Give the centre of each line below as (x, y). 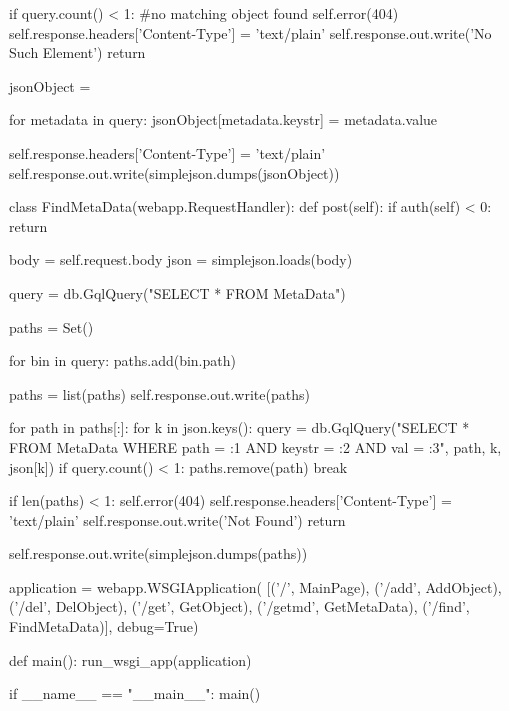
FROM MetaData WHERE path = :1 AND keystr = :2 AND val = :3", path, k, (255, 446)
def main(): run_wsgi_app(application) (130, 659)
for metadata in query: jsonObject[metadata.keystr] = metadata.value (223, 119)
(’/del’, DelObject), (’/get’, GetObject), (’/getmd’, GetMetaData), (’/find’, (239, 606)
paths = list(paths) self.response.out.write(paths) (159, 393)
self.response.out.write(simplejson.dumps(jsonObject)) (174, 172)
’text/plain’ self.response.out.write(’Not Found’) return (177, 519)
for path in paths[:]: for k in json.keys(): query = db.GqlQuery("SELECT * (239, 427)
